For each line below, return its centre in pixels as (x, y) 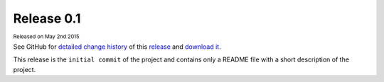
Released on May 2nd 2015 (46, 36)
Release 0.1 (47, 18)
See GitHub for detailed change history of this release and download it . (117, 47)
